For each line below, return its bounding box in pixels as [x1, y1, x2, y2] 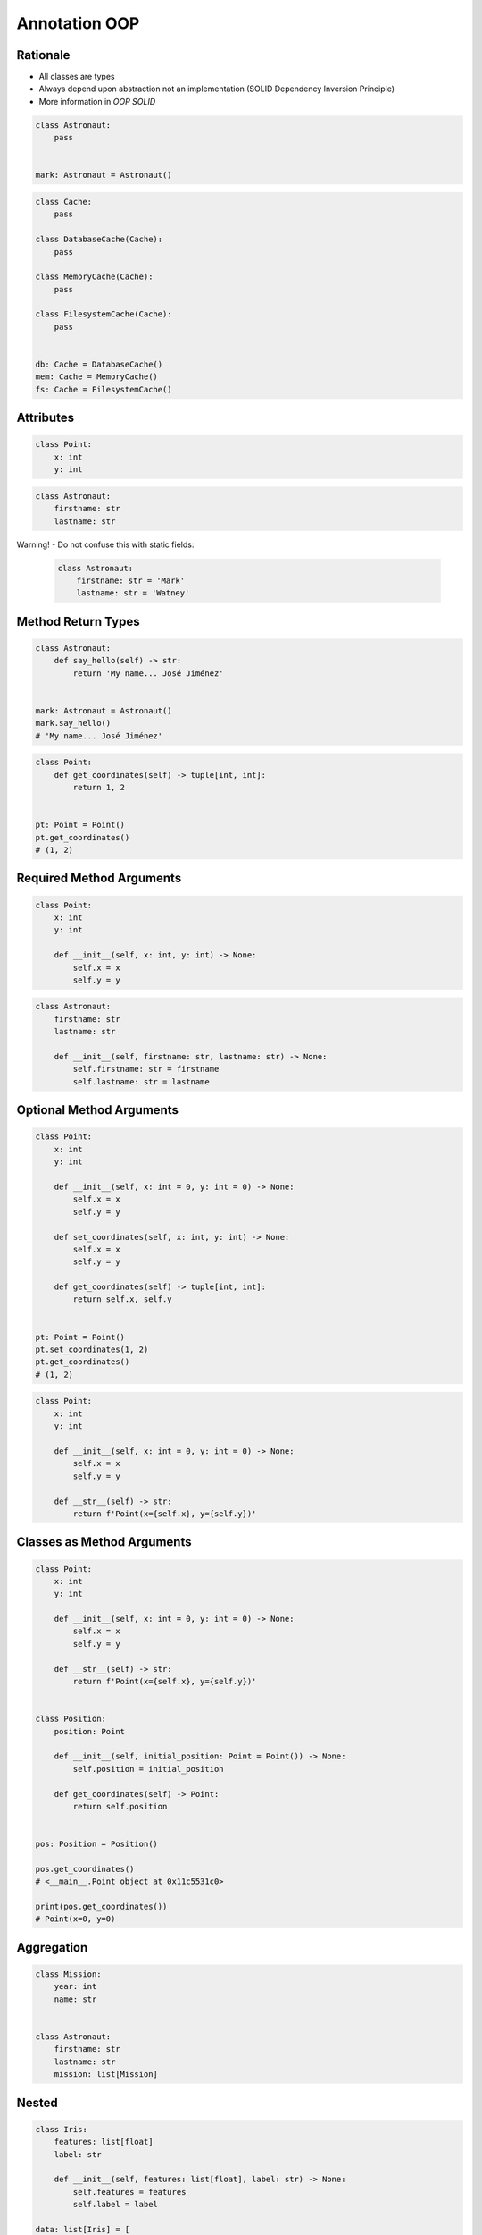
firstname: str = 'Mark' [76, 575, 186, 586]
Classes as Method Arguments [16, 1534, 192, 1550]
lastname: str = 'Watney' [76, 588, 190, 598]
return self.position [72, 1801, 168, 1811]
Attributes [16, 410, 75, 426]
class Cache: [35, 197, 93, 207]
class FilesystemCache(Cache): [35, 309, 173, 319]
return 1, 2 [72, 782, 125, 792]
